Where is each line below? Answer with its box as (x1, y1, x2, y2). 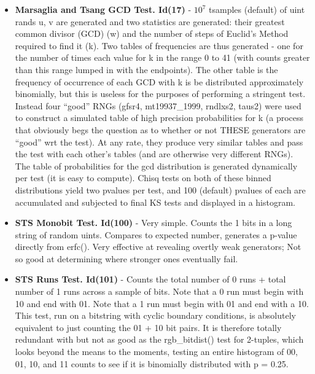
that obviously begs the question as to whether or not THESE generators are (15, 123, 306, 136)
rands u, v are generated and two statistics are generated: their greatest (15, 15, 285, 28)
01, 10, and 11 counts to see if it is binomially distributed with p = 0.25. (15, 357, 289, 370)
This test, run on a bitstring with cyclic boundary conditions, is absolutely (15, 309, 296, 322)
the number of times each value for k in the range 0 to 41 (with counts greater (15, 51, 310, 64)
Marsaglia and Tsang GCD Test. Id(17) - (15, 3, 192, 15)
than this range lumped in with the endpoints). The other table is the (15, 63, 278, 76)
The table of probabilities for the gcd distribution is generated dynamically (15, 159, 298, 172)
